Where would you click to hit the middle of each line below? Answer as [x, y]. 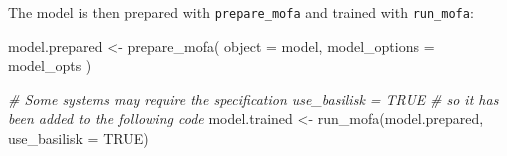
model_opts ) [50, 65]
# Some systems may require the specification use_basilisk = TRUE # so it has [253, 98]
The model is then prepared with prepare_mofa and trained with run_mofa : [241, 12]
